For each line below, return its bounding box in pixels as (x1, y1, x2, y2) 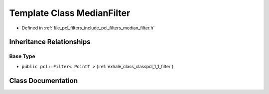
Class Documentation (9, 76, 78, 85)
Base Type (9, 53, 35, 60)
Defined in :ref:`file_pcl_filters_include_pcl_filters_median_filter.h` (21, 25, 155, 31)
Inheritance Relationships (9, 38, 91, 46)
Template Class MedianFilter (9, 7, 131, 18)
